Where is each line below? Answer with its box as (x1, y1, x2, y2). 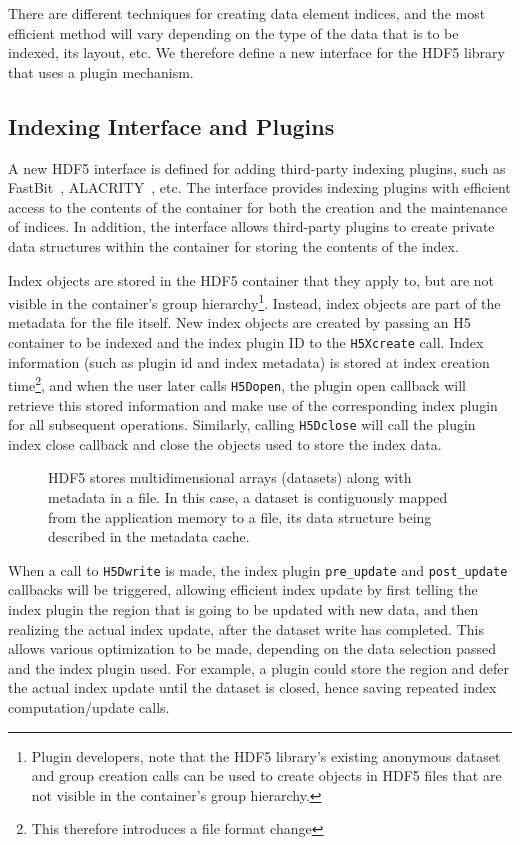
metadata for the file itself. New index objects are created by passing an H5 (8, 312, 471, 333)
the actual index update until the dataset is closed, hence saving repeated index (8, 677, 497, 698)
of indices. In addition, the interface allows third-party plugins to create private (8, 216, 495, 237)
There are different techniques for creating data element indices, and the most (8, 3, 486, 23)
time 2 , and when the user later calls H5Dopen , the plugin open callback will (8, 372, 466, 395)
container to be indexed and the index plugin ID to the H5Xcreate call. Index (8, 331, 484, 352)
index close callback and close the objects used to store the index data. (8, 433, 442, 454)
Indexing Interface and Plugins (8, 110, 335, 141)
